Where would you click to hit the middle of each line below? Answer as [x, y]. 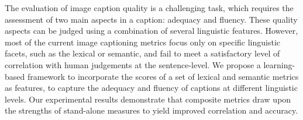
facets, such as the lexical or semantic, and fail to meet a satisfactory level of [142, 53]
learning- [279, 64]
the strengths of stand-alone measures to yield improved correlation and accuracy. [151, 110]
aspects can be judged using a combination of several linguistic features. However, [151, 31]
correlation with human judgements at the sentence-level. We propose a [133, 64]
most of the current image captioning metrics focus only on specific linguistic [143, 42]
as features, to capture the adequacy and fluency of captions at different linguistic [151, 88]
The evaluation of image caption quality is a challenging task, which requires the [149, 8]
